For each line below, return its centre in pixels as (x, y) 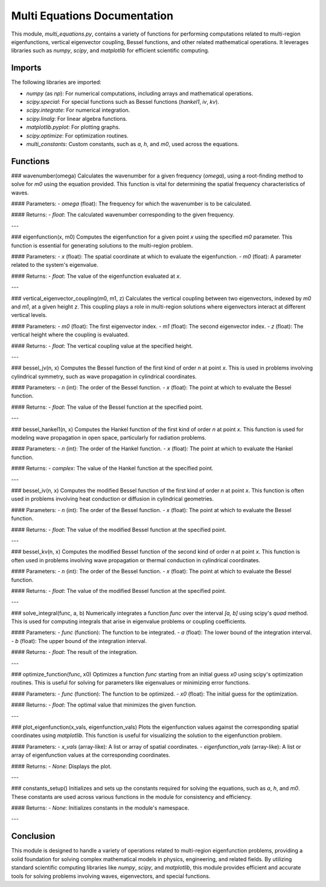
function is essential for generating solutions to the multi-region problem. (102, 245)
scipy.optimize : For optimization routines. (78, 135)
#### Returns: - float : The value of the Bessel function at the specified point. (107, 407)
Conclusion (33, 836)
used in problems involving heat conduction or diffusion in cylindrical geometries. (113, 499)
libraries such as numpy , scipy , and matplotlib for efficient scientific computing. (110, 51)
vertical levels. (29, 315)
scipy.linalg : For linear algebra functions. (77, 118)
